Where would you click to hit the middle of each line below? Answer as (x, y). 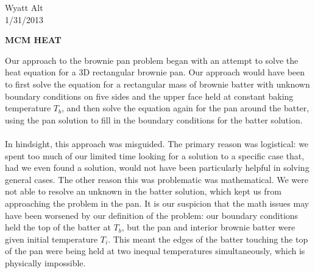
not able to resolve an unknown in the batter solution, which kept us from (143, 191)
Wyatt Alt (24, 7)
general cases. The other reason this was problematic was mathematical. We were (157, 179)
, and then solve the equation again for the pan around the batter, (185, 108)
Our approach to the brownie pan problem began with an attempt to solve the (152, 60)
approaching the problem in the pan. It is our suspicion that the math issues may (157, 203)
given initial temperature (51, 239)
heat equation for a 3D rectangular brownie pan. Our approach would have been (155, 72)
